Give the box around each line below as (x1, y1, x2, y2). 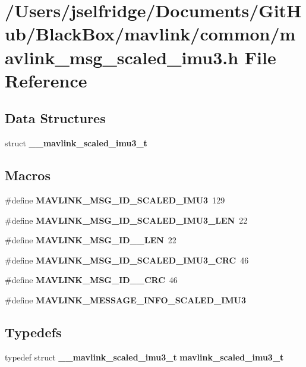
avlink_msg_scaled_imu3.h (5, 45, 239, 69)
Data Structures (5, 109, 106, 127)
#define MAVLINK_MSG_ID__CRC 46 (5, 274, 178, 286)
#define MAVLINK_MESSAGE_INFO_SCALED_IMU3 (5, 293, 247, 306)
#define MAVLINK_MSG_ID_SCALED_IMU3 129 (5, 193, 225, 206)
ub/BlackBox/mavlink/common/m (5, 21, 296, 46)
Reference (5, 68, 87, 92)
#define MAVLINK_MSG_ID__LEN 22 (5, 234, 176, 246)
